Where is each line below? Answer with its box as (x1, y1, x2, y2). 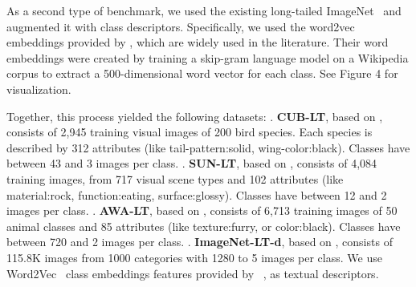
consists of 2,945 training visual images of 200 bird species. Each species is (6, 123, 373, 140)
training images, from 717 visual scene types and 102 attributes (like (6, 170, 344, 187)
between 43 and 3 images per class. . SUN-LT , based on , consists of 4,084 (6, 155, 377, 172)
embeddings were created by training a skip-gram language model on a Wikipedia (6, 49, 409, 66)
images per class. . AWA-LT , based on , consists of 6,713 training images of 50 (6, 202, 398, 219)
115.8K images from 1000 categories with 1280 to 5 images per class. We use (6, 249, 382, 265)
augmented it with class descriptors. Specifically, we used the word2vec (6, 18, 355, 34)
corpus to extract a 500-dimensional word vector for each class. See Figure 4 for (6, 65, 398, 82)
